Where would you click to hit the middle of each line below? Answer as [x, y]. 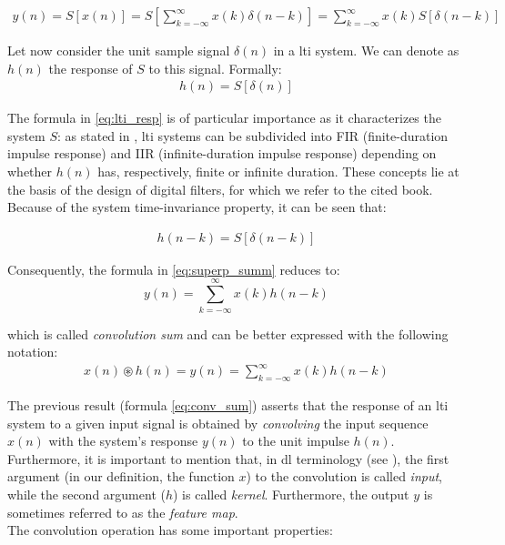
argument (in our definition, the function [121, 476]
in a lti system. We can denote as [366, 50]
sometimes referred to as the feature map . [123, 512]
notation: [33, 352]
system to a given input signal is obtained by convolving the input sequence [218, 423]
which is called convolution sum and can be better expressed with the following [228, 333]
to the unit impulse [296, 441]
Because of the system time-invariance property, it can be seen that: [197, 207]
